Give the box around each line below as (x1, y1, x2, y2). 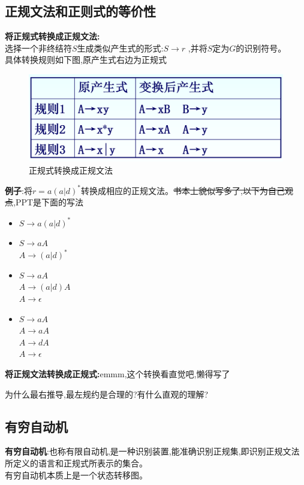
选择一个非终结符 (5, 41, 72, 54)
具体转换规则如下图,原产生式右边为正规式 (5, 53, 167, 66)
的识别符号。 (236, 41, 287, 54)
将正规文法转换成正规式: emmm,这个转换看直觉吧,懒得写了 (5, 367, 230, 380)
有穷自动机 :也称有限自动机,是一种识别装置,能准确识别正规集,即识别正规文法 (5, 445, 300, 457)
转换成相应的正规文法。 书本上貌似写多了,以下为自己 (81, 184, 285, 196)
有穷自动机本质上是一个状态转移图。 (5, 468, 148, 481)
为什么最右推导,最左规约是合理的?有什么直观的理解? (5, 387, 209, 400)
